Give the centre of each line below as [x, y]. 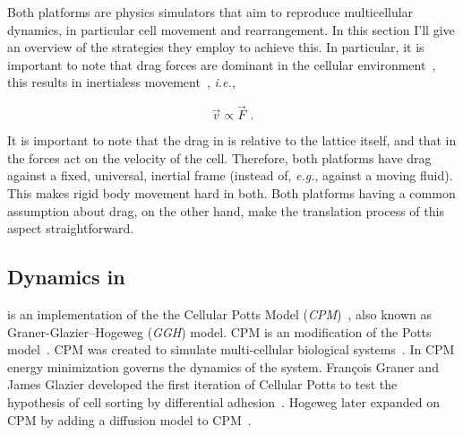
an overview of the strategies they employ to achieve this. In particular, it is [216, 47]
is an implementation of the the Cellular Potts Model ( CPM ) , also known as [220, 313]
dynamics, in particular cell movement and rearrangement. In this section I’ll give [231, 29]
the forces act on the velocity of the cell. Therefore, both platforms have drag [219, 157]
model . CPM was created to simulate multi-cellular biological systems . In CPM [231, 349]
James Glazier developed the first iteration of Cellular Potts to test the [202, 384]
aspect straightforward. [71, 228]
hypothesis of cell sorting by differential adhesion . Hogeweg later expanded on [224, 401]
